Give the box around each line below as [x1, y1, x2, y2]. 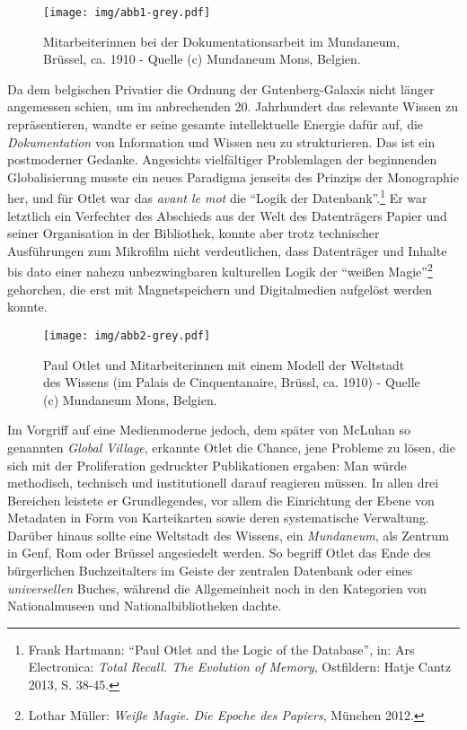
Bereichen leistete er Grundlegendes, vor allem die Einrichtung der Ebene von [7, 490, 435, 509]
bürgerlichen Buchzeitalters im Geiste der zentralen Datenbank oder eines [7, 561, 413, 580]
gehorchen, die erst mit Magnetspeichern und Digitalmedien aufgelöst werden [7, 279, 433, 298]
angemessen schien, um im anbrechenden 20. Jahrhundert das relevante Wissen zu [7, 97, 459, 116]
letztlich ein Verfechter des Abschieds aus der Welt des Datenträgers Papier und [7, 206, 447, 224]
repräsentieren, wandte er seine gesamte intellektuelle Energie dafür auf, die [7, 115, 424, 134]
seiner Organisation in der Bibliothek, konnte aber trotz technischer [7, 224, 380, 242]
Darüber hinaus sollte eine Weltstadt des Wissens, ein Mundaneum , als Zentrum [7, 525, 449, 544]
